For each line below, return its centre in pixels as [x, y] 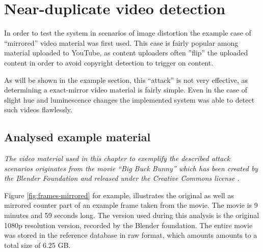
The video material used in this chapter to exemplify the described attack [117, 158]
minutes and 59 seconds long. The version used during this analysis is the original [132, 215]
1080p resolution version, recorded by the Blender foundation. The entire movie [128, 225]
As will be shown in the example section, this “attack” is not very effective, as [126, 80]
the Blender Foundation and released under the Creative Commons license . [122, 178]
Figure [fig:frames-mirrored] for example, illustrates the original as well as [119, 195]
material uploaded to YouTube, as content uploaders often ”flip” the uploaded [126, 53]
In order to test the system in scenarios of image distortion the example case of [128, 33]
